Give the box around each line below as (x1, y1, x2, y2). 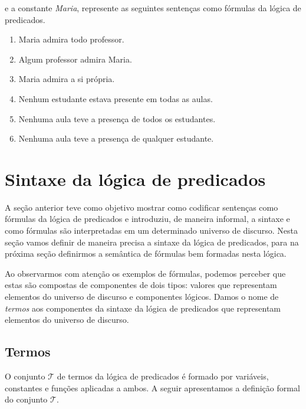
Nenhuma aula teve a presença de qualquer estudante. (18, 132, 214, 145)
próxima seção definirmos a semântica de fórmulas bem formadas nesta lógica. (5, 247, 287, 260)
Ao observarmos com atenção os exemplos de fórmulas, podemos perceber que (5, 267, 286, 279)
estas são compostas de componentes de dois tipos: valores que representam (5, 279, 277, 291)
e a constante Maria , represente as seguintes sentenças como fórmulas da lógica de (5, 2, 301, 14)
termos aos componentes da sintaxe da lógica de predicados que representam (5, 302, 281, 314)
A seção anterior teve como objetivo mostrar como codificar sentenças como (5, 201, 278, 213)
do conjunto (5, 393, 48, 405)
